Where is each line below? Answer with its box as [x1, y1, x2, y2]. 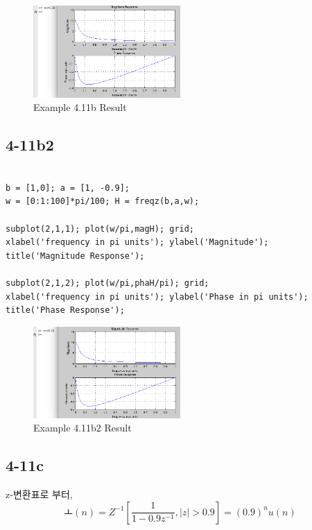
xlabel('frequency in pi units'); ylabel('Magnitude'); [6, 237, 269, 248]
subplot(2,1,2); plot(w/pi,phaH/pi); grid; [6, 277, 209, 288]
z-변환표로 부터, [6, 487, 73, 502]
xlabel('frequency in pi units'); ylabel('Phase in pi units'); [6, 291, 309, 302]
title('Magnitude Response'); [6, 250, 145, 261]
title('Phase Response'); [6, 305, 125, 316]
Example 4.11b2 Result [33, 420, 132, 435]
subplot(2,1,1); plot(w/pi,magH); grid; [6, 223, 195, 234]
